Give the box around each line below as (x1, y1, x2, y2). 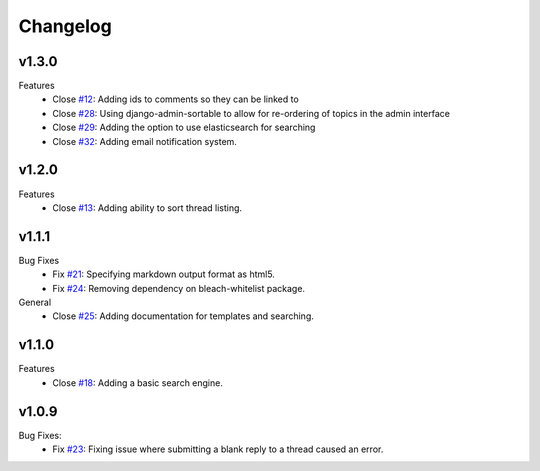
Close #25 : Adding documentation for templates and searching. (52, 310, 315, 322)
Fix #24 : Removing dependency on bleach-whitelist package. (52, 282, 305, 294)
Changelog (18, 15, 112, 37)
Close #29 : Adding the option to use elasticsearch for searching (52, 121, 316, 134)
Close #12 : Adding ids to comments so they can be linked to (52, 93, 299, 105)
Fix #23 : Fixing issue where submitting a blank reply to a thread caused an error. (52, 443, 384, 455)
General (18, 296, 52, 308)
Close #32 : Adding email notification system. (52, 135, 237, 147)
